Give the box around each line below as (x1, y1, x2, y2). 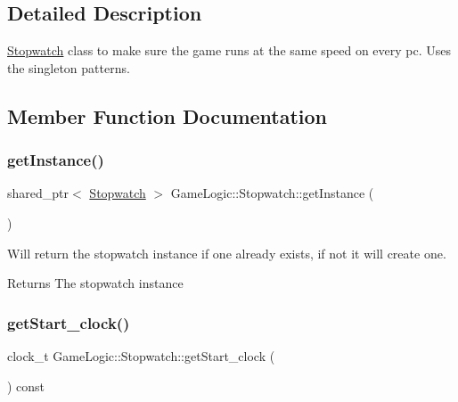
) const (7, 376, 45, 395)
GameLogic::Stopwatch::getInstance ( (170, 184, 374, 202)
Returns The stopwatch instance (7, 274, 184, 292)
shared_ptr (7, 184, 70, 202)
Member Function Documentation (7, 102, 328, 129)
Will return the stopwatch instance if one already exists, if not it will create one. (7, 243, 446, 262)
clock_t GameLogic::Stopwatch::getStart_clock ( (7, 346, 275, 365)
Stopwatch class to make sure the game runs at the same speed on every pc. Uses (7, 41, 452, 60)
